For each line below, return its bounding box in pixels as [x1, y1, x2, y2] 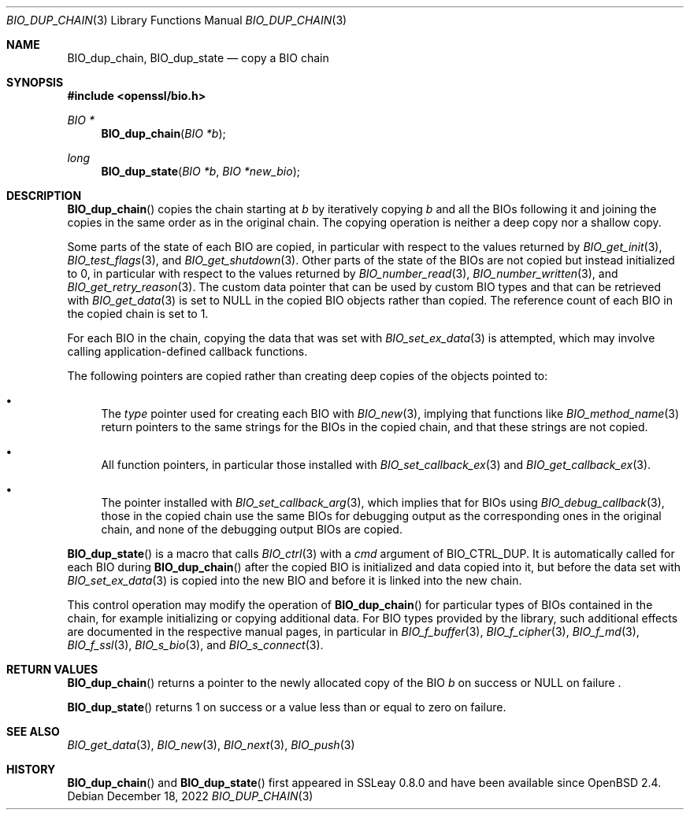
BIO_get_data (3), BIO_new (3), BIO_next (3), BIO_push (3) [67, 738, 355, 751]
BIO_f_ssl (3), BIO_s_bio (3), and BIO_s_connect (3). [67, 638, 324, 652]
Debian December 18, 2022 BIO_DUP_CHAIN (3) [67, 789, 313, 803]
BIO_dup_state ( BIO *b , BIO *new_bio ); [101, 164, 300, 178]
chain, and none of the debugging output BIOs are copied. [101, 522, 402, 536]
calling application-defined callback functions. [67, 345, 308, 358]
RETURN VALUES [6, 663, 98, 676]
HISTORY [6, 762, 56, 776]
